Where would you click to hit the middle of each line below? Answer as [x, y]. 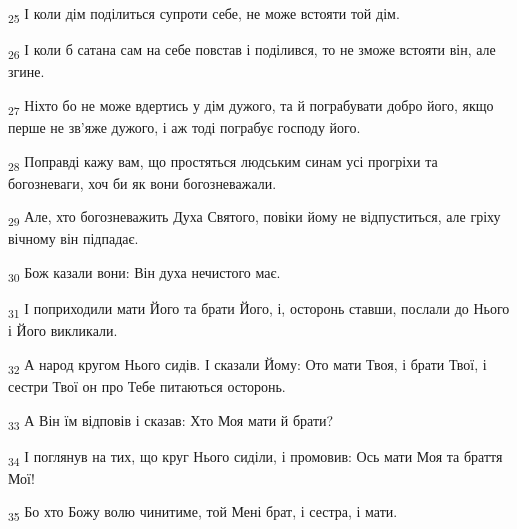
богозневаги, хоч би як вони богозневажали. [142, 182]
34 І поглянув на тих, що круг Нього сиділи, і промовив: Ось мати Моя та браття [255, 457]
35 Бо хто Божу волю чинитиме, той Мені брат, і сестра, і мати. [203, 513]
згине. [26, 71]
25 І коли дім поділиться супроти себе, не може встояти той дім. [204, 14]
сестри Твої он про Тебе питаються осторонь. [147, 385]
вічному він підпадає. [73, 238]
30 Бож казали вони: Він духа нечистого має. [144, 273]
